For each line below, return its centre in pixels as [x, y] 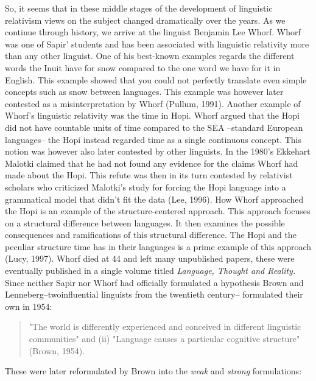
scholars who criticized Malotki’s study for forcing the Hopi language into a [146, 187]
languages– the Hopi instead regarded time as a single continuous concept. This [153, 139]
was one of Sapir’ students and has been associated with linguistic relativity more [157, 44]
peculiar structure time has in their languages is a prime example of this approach [158, 246]
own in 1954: [29, 306]
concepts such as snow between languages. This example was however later [144, 92]
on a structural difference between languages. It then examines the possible [145, 222]
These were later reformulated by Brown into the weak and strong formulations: [153, 371]
